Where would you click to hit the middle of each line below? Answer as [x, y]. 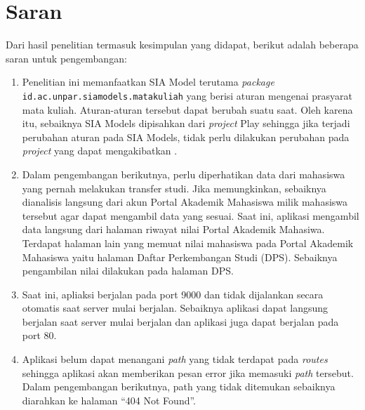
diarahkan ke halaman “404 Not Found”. [109, 400]
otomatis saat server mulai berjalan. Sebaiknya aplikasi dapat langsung [175, 308]
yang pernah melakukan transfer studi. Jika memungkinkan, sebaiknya [174, 188]
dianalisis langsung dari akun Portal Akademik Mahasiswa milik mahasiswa [185, 202]
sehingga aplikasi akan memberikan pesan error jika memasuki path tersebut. [188, 372]
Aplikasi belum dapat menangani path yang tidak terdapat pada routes [175, 359]
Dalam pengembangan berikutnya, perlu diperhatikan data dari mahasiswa [184, 174]
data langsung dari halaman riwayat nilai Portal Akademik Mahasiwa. [173, 229]
